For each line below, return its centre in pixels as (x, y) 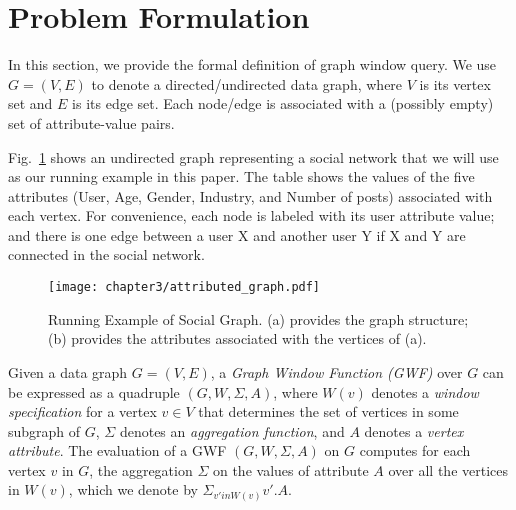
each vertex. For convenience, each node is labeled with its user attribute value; (251, 215)
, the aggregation (141, 469)
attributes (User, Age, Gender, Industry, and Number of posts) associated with (250, 195)
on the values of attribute (290, 469)
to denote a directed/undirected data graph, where (247, 83)
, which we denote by (133, 489)
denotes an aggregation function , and (232, 430)
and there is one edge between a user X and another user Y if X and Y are (237, 234)
